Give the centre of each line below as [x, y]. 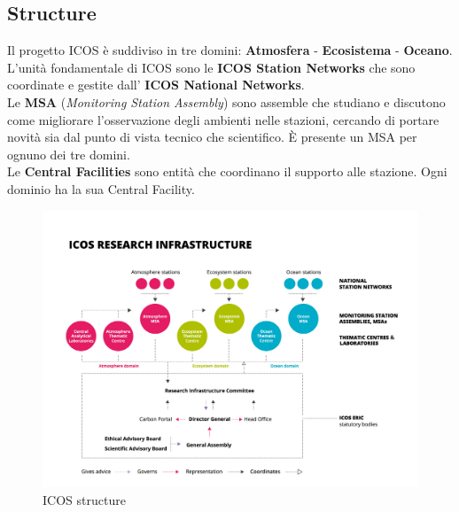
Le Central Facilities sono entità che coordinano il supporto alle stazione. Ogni [227, 171]
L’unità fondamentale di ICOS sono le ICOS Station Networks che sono [211, 67]
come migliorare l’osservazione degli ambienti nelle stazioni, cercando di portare [223, 119]
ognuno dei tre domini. [69, 154]
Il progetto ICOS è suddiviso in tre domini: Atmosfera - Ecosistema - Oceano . [230, 50]
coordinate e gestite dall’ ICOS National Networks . [156, 85]
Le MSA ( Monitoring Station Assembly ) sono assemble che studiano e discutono [226, 101]
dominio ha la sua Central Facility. [101, 188]
